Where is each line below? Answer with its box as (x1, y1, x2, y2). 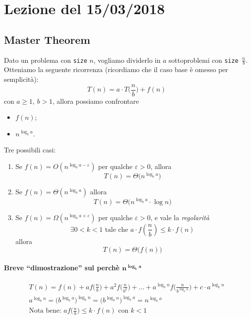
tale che (105, 226, 128, 233)
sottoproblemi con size (168, 55, 239, 65)
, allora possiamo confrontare (52, 95, 139, 106)
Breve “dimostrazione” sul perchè (4, 263, 120, 273)
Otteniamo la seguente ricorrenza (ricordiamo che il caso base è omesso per (4, 64, 228, 75)
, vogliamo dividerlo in (93, 55, 161, 65)
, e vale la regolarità (150, 212, 210, 222)
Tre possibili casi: (4, 145, 56, 155)
